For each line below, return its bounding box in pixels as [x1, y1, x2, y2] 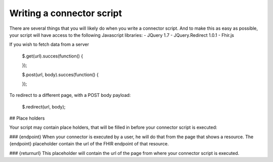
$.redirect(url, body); [22, 103, 66, 110]
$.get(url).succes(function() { [22, 53, 83, 59]
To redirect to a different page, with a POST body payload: [9, 92, 131, 98]
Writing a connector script [9, 8, 122, 19]
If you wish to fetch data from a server [9, 41, 89, 47]
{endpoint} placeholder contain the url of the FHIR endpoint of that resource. [9, 141, 169, 147]
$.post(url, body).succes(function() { [22, 71, 99, 78]
